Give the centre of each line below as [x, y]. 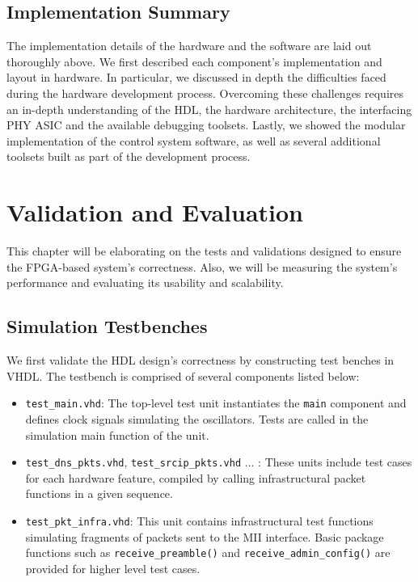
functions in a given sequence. [99, 493]
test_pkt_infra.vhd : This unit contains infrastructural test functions [199, 520]
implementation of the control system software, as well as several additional [194, 140]
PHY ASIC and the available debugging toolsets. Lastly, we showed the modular [206, 125]
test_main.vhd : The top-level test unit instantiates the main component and [216, 403]
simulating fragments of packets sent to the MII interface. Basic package [205, 536]
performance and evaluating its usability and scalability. [145, 283]
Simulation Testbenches [107, 326]
